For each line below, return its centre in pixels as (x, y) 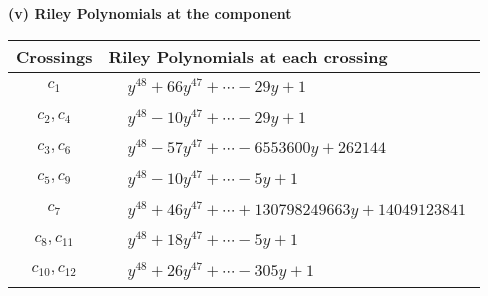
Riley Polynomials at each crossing (248, 56)
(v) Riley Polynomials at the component (150, 13)
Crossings (54, 56)
